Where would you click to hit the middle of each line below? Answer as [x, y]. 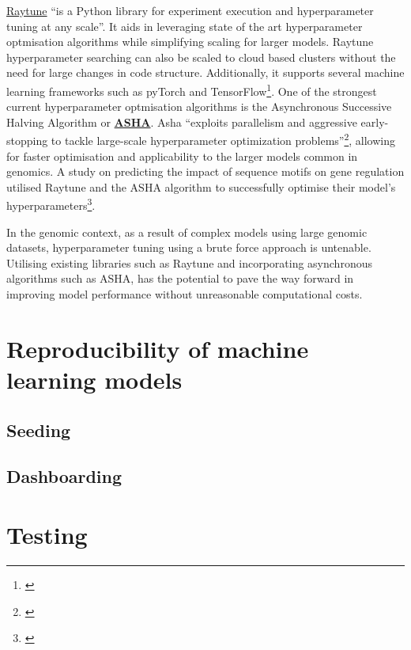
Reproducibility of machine [158, 348]
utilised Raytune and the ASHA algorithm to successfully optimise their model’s [201, 186]
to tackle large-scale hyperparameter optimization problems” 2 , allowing [223, 139]
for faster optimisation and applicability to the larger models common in [182, 156]
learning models [94, 380]
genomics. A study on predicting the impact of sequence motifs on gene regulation [205, 171]
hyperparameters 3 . [51, 204]
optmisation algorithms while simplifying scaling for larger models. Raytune [190, 42]
